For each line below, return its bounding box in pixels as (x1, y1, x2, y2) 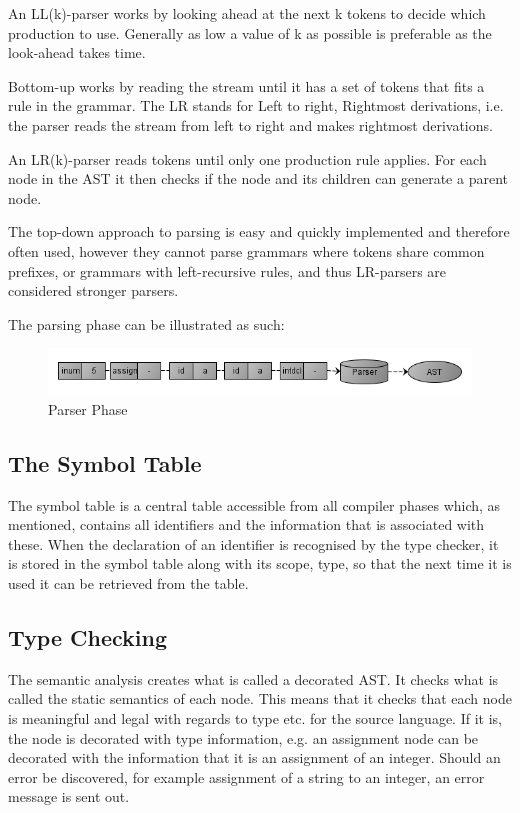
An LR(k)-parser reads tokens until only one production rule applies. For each (8, 148, 487, 169)
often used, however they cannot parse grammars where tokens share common (8, 240, 485, 261)
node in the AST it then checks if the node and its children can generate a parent (8, 168, 508, 189)
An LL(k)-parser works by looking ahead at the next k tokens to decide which (8, 3, 486, 23)
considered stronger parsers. (8, 280, 179, 301)
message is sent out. (8, 786, 130, 807)
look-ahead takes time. (8, 42, 146, 63)
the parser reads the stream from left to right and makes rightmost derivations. (8, 114, 493, 135)
